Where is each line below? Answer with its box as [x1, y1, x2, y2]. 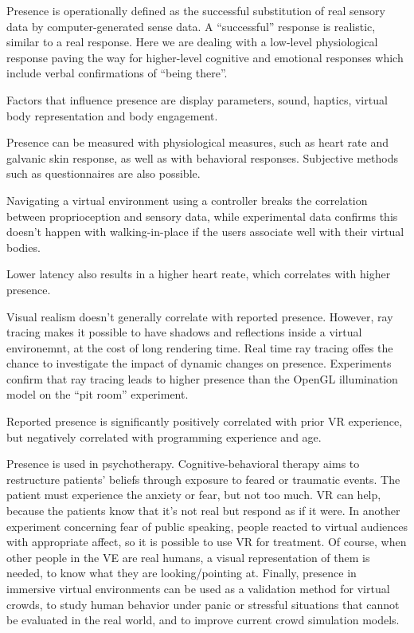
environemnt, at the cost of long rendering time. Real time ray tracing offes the [6, 339, 393, 356]
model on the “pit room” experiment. [6, 386, 189, 403]
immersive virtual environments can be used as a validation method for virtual [6, 580, 390, 596]
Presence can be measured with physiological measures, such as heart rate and [6, 134, 389, 151]
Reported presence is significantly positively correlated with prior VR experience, [6, 413, 403, 430]
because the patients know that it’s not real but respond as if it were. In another [6, 502, 400, 519]
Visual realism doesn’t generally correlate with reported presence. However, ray [6, 308, 393, 324]
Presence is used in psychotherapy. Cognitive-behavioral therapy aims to [6, 455, 360, 472]
